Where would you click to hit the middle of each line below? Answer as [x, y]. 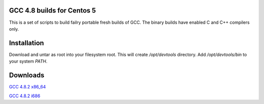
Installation [26, 43]
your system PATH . [28, 61]
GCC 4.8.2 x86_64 [27, 87]
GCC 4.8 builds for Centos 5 [53, 10]
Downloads [27, 75]
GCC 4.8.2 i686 [25, 96]
